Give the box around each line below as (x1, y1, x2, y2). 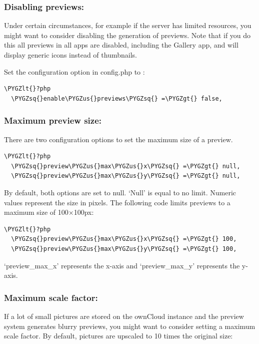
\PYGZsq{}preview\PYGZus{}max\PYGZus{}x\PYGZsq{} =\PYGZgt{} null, (11, 162, 240, 170)
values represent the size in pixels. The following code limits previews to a (4, 197, 230, 207)
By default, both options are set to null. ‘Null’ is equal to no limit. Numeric (4, 187, 236, 197)
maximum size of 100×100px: (4, 207, 94, 217)
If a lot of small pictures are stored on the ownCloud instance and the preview (4, 310, 244, 321)
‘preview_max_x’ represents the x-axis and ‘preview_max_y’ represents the (4, 260, 240, 270)
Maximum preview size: (4, 114, 102, 127)
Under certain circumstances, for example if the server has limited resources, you (4, 20, 251, 31)
